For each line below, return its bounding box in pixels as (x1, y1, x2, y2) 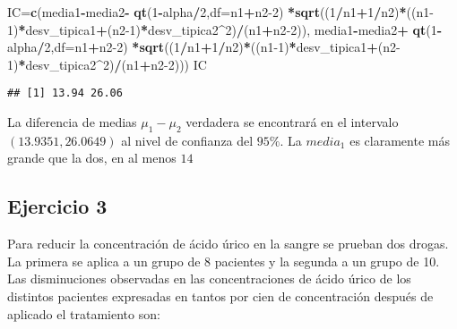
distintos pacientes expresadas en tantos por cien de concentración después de (7, 287, 434, 305)
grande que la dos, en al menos (7, 148, 177, 167)
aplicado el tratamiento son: (7, 304, 160, 323)
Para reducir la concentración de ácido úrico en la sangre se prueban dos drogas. (7, 234, 449, 253)
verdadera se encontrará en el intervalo (185, 113, 399, 131)
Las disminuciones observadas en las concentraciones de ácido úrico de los (7, 269, 411, 288)
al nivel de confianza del (121, 131, 254, 149)
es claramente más (349, 131, 450, 149)
